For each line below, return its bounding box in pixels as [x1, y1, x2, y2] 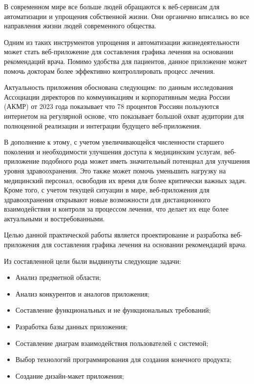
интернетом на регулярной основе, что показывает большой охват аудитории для [4, 110, 244, 121]
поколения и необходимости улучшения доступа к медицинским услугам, [4, 146, 222, 156]
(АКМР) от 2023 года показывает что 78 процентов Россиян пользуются [4, 101, 219, 111]
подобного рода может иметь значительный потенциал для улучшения [42, 156, 250, 166]
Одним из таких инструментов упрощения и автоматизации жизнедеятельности [4, 37, 239, 47]
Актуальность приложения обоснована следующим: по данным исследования [4, 82, 233, 92]
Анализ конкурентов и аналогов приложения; [15, 288, 149, 299]
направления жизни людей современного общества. [4, 21, 156, 31]
